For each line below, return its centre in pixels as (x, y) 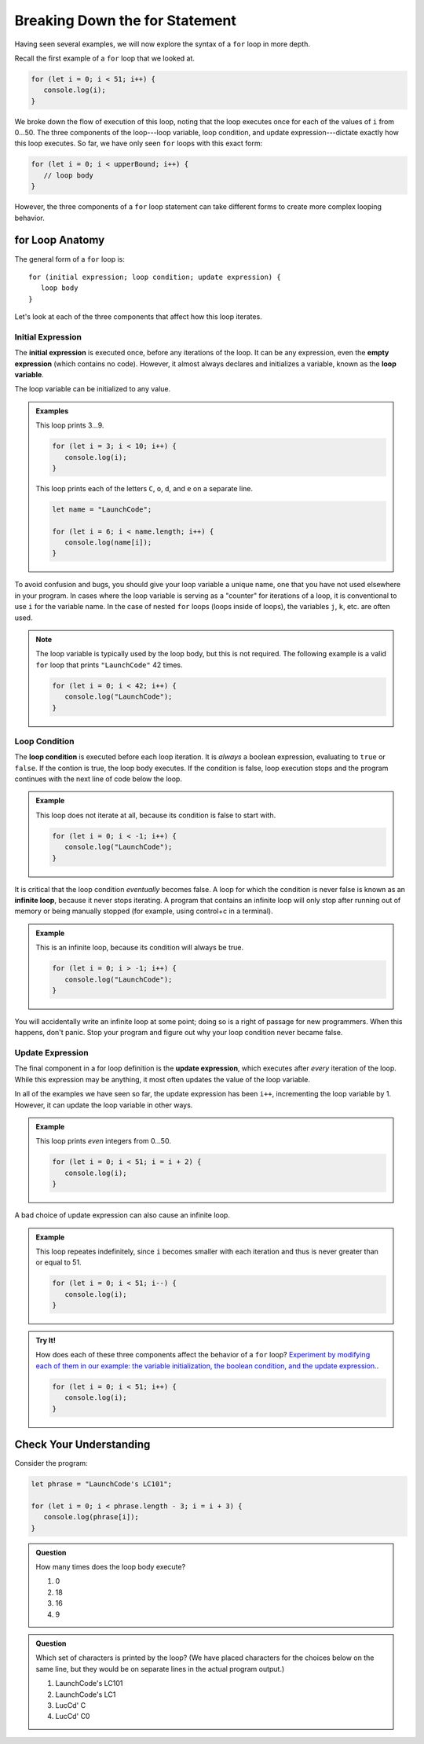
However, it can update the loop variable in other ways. (104, 1105)
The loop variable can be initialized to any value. (93, 389)
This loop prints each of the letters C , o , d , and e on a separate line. (144, 488)
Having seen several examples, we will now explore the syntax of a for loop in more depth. (162, 44)
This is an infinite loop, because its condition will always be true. (139, 948)
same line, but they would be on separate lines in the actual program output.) (160, 1669)
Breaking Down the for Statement (126, 20)
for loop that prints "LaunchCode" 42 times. (110, 665)
